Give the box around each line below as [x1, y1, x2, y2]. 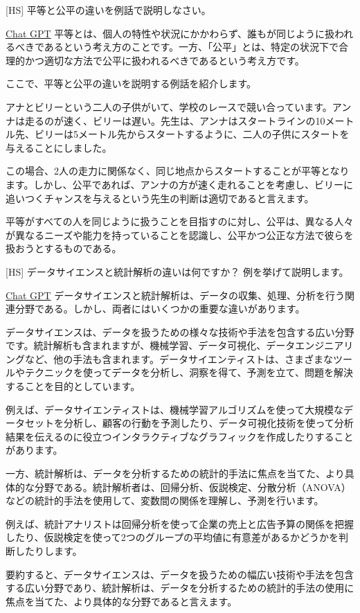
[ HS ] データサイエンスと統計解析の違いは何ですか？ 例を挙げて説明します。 [6, 264, 349, 278]
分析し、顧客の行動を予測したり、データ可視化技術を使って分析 [63, 416, 354, 430]
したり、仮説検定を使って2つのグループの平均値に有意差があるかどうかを [6, 530, 339, 544]
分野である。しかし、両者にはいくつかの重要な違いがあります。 [15, 301, 305, 316]
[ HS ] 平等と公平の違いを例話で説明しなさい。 [6, 3, 211, 17]
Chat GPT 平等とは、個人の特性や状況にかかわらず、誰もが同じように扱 [6, 26, 335, 40]
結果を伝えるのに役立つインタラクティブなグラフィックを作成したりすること [6, 429, 354, 443]
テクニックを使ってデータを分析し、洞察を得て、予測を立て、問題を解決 [24, 365, 353, 380]
